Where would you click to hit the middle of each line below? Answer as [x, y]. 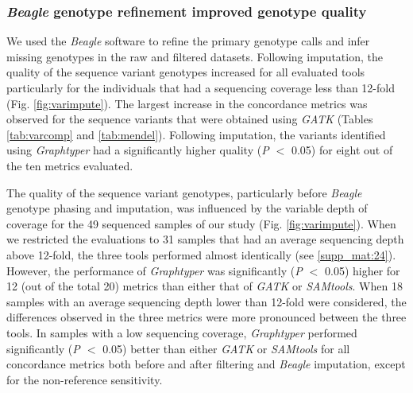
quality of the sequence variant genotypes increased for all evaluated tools [186, 72]
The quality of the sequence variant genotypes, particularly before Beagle [184, 192]
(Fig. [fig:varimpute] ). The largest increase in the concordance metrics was [187, 103]
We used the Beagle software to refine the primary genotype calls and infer [188, 41]
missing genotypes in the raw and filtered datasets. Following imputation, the [195, 56]
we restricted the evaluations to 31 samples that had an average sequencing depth [205, 239]
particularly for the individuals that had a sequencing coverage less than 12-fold [201, 88]
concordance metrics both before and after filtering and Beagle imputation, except [206, 364]
